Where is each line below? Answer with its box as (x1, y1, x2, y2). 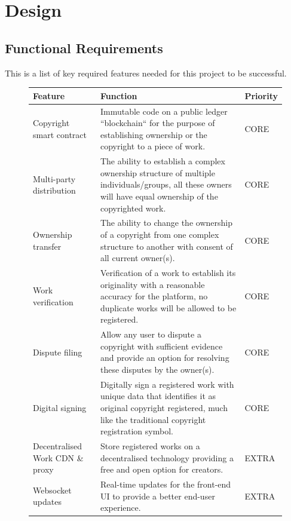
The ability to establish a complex (100, 155, 225, 167)
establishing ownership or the (100, 128, 207, 140)
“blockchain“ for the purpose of (100, 117, 215, 129)
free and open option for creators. (100, 463, 223, 476)
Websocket (33, 483, 72, 496)
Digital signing (33, 402, 87, 414)
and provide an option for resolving (100, 351, 229, 364)
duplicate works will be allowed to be (100, 301, 237, 314)
